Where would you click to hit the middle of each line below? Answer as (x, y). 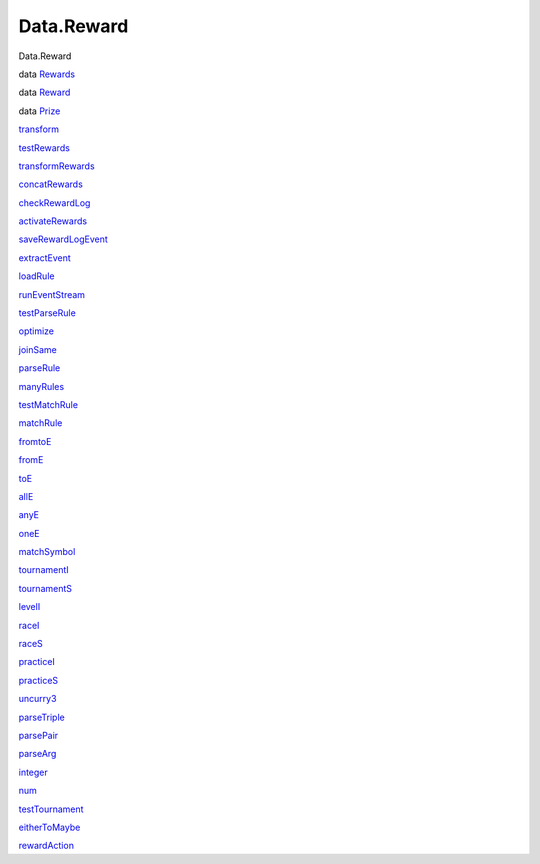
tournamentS (45, 588)
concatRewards (51, 184)
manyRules (41, 386)
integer (33, 772)
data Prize (39, 111)
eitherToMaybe (49, 827)
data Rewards (46, 74)
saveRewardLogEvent (63, 239)
